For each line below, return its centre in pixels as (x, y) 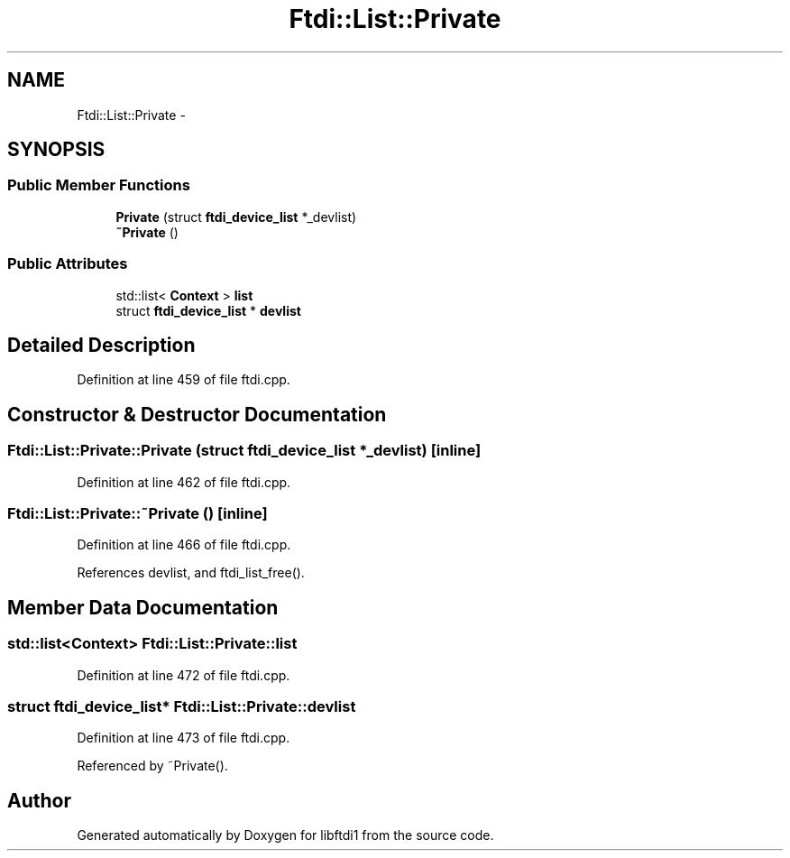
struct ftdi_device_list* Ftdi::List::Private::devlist (182, 706)
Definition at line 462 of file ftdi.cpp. (184, 482)
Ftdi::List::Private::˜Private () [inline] (138, 513)
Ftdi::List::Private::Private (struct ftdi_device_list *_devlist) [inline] (244, 451)
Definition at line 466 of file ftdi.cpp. (184, 545)
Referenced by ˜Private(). (152, 766)
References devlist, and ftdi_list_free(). (191, 573)
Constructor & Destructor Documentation (197, 414)
